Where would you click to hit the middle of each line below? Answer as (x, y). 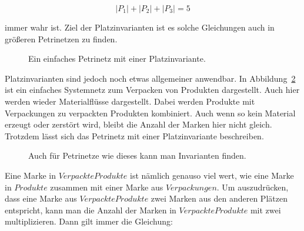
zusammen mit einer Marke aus (107, 187)
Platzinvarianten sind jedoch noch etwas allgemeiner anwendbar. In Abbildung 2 (150, 78)
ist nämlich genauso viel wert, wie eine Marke (212, 175)
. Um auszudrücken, (253, 187)
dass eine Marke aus (41, 198)
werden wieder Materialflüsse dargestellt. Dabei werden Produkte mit (130, 101)
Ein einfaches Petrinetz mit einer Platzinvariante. (117, 58)
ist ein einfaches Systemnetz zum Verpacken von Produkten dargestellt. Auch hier (152, 90)
